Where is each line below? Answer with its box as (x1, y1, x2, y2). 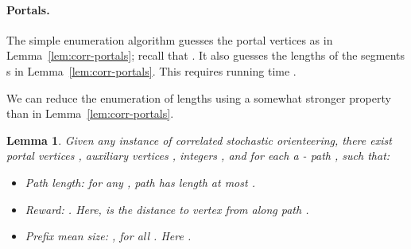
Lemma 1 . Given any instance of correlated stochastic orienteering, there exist (6, 131, 392, 148)
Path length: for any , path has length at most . (25, 173, 255, 190)
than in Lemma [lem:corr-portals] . (6, 105, 174, 122)
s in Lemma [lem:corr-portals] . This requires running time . (6, 62, 297, 79)
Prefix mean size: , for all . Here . (25, 228, 192, 244)
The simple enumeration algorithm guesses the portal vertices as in (6, 31, 333, 48)
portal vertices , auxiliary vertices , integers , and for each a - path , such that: (6, 147, 390, 164)
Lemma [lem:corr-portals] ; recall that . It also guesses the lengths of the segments (6, 47, 405, 64)
